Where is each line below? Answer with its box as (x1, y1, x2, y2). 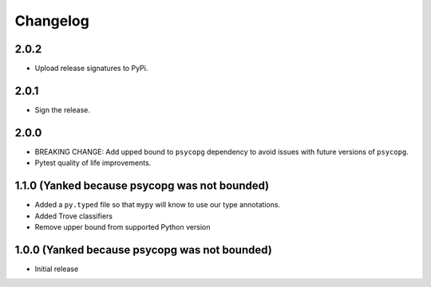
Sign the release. (34, 104, 91, 115)
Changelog (14, 12, 89, 29)
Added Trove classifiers (34, 211, 113, 221)
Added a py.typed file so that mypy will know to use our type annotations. (34, 200, 281, 210)
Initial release (34, 264, 79, 273)
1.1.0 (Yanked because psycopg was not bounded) (14, 179, 270, 193)
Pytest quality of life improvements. (34, 158, 152, 167)
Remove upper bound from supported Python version (34, 222, 211, 231)
